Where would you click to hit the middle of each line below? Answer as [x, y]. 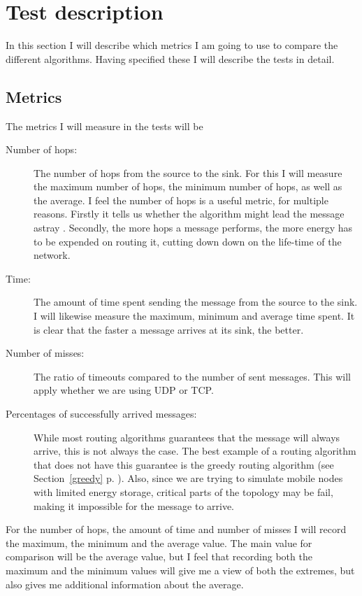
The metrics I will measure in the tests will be [104, 126]
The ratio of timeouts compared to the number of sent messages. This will [192, 376]
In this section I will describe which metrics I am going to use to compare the [172, 45]
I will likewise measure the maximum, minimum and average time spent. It [194, 316]
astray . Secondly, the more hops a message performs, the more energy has [193, 228]
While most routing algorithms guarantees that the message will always [187, 437]
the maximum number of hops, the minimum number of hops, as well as [188, 186]
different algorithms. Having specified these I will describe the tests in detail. [170, 58]
